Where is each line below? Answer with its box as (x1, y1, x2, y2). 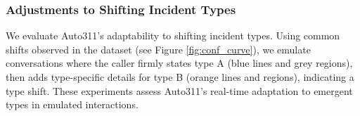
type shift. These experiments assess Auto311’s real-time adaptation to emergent (6, 83, 353, 98)
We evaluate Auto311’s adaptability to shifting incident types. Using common (6, 28, 340, 43)
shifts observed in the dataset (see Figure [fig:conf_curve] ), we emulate (6, 41, 311, 56)
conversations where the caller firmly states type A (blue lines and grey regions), (6, 56, 353, 70)
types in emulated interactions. (6, 97, 139, 112)
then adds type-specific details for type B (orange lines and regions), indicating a (6, 70, 354, 84)
